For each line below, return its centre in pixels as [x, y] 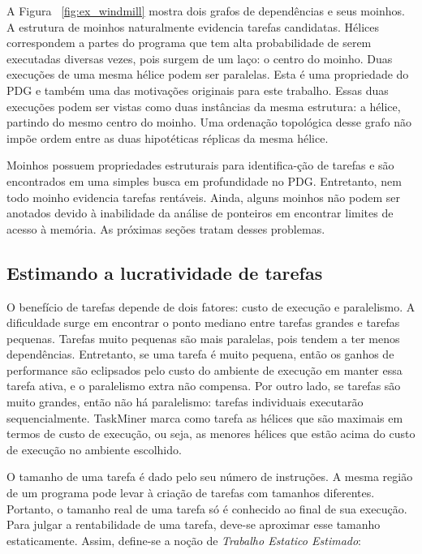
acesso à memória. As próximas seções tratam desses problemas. [166, 228]
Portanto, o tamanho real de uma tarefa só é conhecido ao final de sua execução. [207, 508]
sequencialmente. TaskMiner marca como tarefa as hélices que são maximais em [205, 417]
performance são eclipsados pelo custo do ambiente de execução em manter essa [205, 369]
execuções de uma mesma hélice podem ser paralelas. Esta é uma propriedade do [208, 74]
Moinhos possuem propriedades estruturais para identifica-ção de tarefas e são [200, 165]
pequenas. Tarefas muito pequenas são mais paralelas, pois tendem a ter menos [203, 338]
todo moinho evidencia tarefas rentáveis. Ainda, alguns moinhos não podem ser [204, 197]
